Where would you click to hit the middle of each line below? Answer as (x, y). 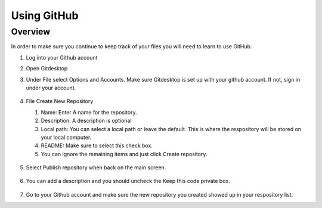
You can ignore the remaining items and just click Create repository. (124, 154)
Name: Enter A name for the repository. (89, 112)
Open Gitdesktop (47, 69)
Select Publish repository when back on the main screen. (96, 167)
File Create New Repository (60, 101)
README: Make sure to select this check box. (97, 145)
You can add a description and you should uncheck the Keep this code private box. (128, 181)
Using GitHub (45, 15)
